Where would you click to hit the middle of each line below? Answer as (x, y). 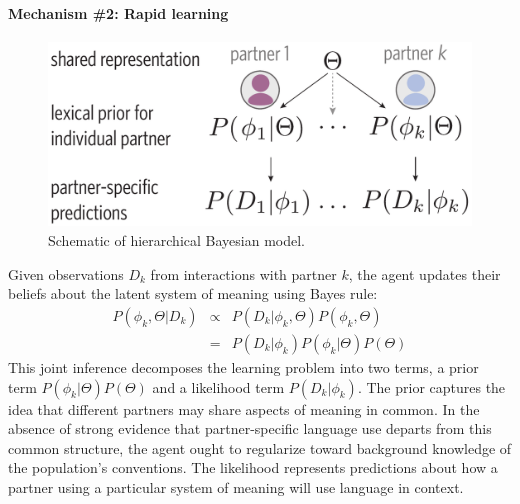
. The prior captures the (431, 386)
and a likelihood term (218, 386)
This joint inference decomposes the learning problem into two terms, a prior (243, 366)
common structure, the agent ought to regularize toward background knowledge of (260, 447)
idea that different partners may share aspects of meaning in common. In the (244, 408)
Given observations (66, 273)
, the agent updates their (424, 273)
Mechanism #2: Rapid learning (118, 12)
